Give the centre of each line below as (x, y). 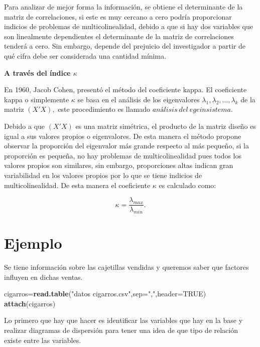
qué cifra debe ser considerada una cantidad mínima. (85, 55)
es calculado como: (187, 185)
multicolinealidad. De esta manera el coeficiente (77, 185)
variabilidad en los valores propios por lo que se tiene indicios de (103, 175)
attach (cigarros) (30, 303)
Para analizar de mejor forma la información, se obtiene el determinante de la (123, 7)
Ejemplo (33, 243)
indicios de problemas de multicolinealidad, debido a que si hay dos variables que (128, 26)
